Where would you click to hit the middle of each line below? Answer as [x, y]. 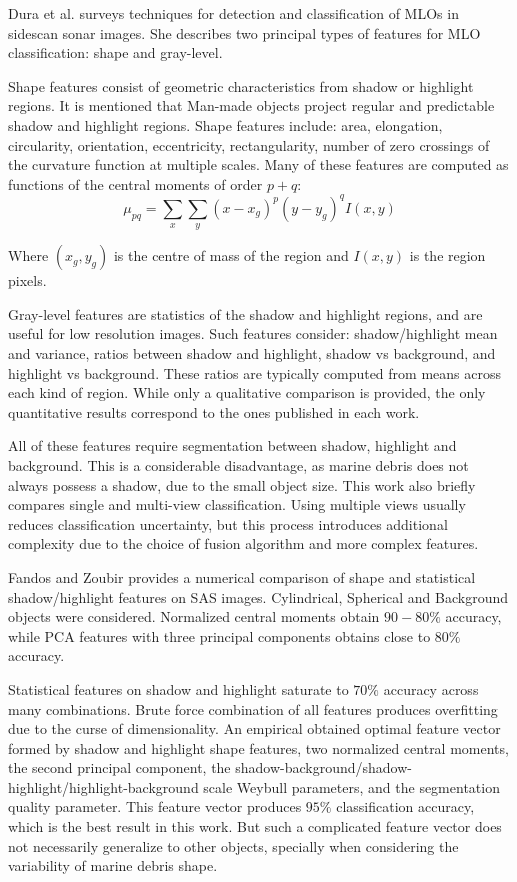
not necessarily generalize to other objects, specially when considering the [233, 845]
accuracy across [431, 688]
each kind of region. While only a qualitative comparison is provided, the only [247, 392]
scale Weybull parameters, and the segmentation [351, 786]
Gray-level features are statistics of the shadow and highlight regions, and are [245, 313]
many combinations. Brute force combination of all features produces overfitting [253, 708]
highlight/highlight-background [103, 786]
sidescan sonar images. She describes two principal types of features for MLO [244, 32]
